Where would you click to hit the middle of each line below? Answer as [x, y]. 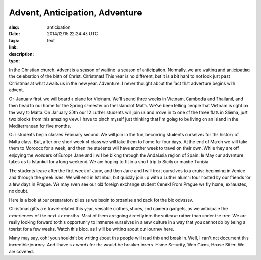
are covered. [22, 251]
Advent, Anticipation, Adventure [75, 13]
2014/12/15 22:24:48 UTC [72, 33]
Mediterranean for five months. [40, 126]
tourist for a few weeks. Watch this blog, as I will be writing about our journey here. [91, 229]
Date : [14, 33]
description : [22, 54]
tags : [14, 41]
